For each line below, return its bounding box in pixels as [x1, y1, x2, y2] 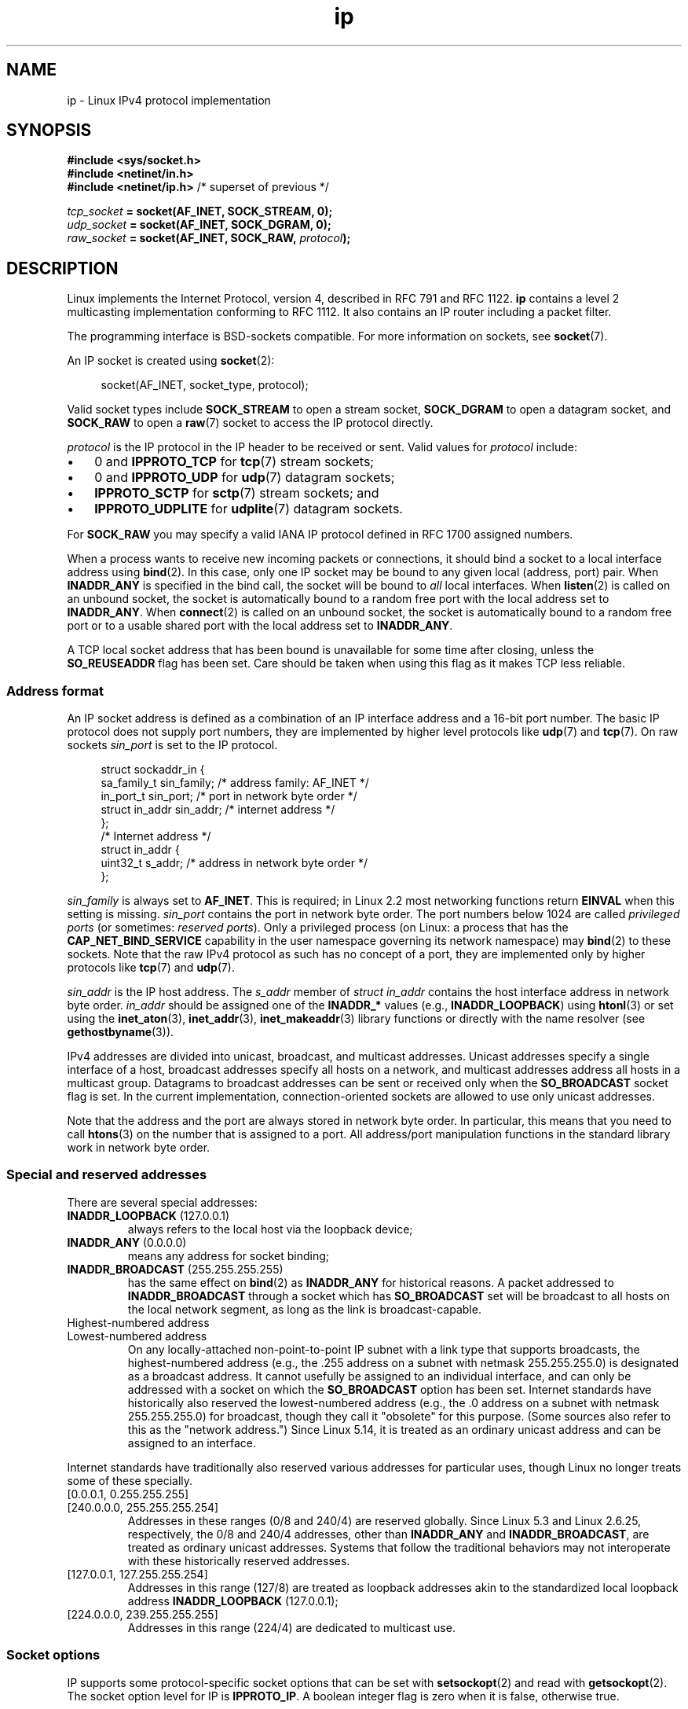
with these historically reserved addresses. [127, 1553, 350, 1568]
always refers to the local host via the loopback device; [127, 1222, 413, 1236]
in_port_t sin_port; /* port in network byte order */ [101, 789, 357, 803]
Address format [6, 682, 104, 699]
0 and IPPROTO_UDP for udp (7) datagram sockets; [94, 469, 395, 486]
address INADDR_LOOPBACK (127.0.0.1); [127, 1593, 339, 1608]
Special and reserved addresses [6, 1167, 207, 1183]
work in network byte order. [67, 1141, 210, 1155]
